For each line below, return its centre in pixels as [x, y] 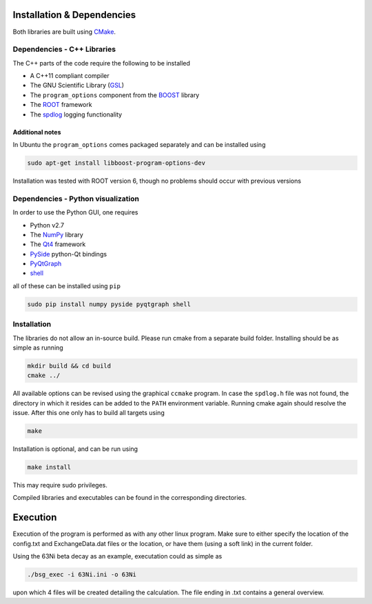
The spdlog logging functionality [76, 114]
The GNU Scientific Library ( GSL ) [77, 85]
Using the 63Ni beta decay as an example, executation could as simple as [117, 556]
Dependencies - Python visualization [76, 199]
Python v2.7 [47, 225]
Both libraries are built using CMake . [64, 32]
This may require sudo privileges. [60, 485]
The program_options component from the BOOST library [115, 95]
